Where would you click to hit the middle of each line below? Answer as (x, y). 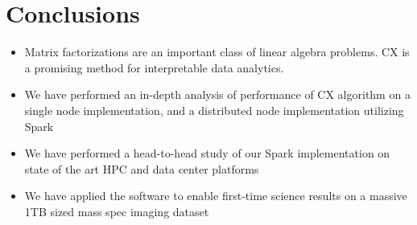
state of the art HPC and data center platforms (142, 168)
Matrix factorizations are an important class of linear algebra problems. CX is (217, 52)
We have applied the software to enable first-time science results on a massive (216, 196)
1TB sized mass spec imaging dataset (117, 211)
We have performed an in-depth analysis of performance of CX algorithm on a (217, 94)
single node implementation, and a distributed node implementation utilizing (214, 110)
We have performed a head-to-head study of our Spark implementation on (207, 153)
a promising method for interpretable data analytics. (154, 67)
